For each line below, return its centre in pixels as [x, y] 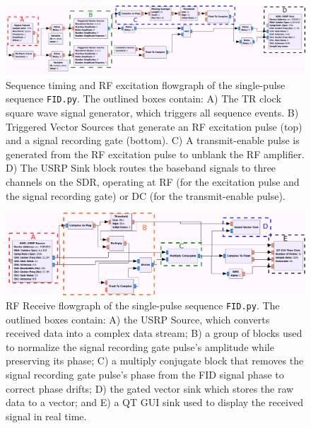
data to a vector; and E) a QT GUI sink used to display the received [154, 402]
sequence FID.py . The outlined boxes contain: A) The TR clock [143, 99]
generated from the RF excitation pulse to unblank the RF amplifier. [155, 154]
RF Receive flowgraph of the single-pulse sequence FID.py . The [143, 305]
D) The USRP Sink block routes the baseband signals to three [141, 168]
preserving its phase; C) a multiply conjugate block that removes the [155, 361]
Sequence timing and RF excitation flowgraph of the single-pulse [146, 84]
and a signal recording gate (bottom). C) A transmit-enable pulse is [153, 140]
